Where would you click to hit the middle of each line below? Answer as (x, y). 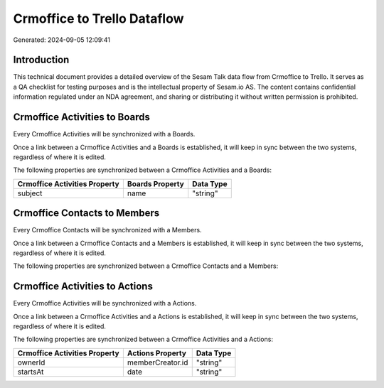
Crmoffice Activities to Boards (82, 117)
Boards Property (155, 183)
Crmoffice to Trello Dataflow (98, 18)
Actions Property (156, 353)
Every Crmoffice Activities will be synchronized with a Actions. (105, 303)
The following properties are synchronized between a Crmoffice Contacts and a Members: (146, 266)
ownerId (31, 362)
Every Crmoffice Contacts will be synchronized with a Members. (107, 230)
